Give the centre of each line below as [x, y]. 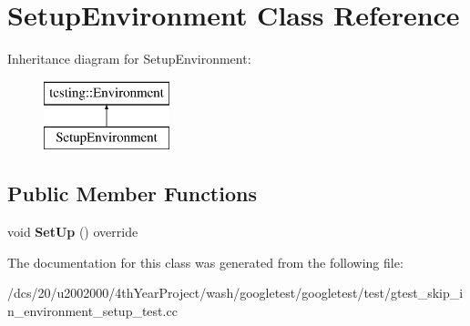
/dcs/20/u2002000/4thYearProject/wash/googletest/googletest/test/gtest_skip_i [235, 293]
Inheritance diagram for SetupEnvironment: [129, 59]
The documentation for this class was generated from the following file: [205, 262]
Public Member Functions [132, 194]
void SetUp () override [73, 232]
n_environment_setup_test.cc [92, 310]
